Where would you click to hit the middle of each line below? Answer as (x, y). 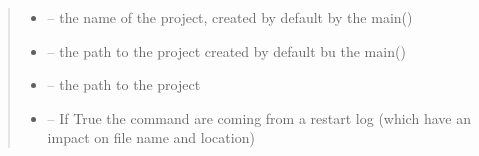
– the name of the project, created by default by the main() (230, 17)
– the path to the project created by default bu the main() (226, 50)
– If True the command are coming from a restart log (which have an (259, 117)
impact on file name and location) (151, 137)
